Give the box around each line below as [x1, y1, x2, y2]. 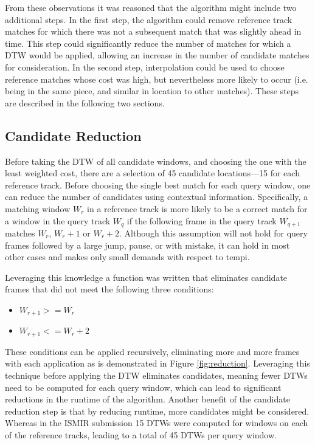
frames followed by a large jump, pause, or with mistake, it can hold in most [5, 238, 290, 251]
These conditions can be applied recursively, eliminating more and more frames [5, 345, 300, 357]
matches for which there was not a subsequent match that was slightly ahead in [5, 25, 302, 38]
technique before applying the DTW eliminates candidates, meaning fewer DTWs [5, 369, 308, 382]
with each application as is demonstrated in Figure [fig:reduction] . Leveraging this [5, 357, 310, 370]
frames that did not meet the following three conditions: [5, 283, 214, 295]
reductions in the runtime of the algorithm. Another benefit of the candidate [5, 393, 290, 405]
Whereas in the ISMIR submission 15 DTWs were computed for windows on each [5, 416, 308, 429]
